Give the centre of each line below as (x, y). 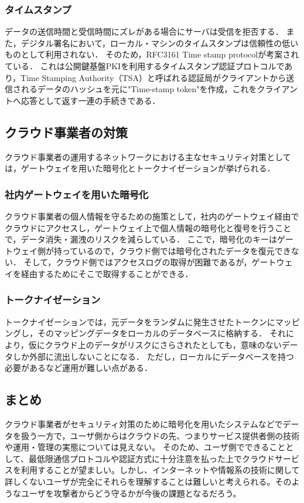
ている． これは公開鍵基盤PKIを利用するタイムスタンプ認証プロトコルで (145, 66)
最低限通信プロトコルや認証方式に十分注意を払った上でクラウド (151, 458)
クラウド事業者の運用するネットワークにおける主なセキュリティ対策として (148, 156)
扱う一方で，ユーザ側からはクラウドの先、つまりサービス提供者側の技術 (160, 435)
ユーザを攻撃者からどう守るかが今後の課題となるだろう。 (131, 493)
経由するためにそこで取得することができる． (107, 273)
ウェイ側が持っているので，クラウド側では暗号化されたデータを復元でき (152, 250)
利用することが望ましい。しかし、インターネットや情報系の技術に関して (160, 470)
